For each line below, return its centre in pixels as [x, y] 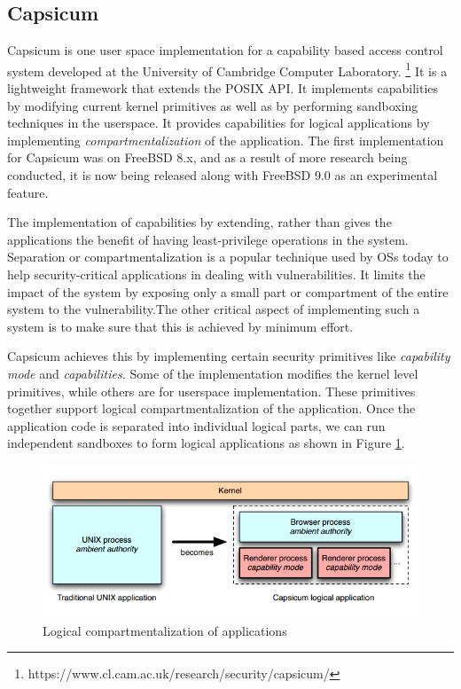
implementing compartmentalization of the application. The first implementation [226, 140]
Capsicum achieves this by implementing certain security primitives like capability [229, 356]
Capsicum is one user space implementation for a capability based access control [225, 50]
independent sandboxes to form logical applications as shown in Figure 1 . [206, 443]
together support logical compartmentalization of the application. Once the [211, 408]
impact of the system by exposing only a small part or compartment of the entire [228, 291]
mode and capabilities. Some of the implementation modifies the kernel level [213, 373]
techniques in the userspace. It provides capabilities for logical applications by [219, 123]
